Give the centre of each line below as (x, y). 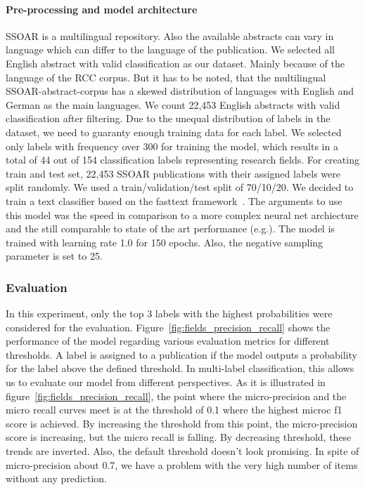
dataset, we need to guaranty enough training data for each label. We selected (174, 132)
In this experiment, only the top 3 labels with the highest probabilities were (169, 313)
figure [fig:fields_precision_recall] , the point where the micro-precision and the (176, 396)
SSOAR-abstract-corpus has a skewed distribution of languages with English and (180, 91)
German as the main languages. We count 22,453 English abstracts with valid (173, 104)
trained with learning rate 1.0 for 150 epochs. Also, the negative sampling (165, 242)
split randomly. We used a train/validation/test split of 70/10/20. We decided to (180, 187)
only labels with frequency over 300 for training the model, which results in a (172, 146)
